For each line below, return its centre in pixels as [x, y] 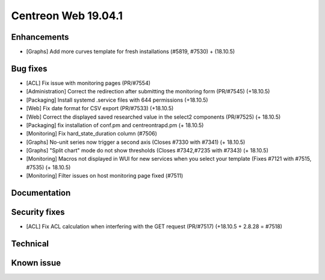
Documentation [41, 193]
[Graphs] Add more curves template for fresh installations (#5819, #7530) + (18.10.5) [131, 52]
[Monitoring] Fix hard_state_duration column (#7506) [92, 134]
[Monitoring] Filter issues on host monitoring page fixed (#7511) [105, 176]
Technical [30, 244]
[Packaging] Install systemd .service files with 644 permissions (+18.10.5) [117, 100]
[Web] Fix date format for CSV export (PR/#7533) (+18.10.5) [100, 108]
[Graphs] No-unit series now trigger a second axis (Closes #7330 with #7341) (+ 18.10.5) [136, 142]
